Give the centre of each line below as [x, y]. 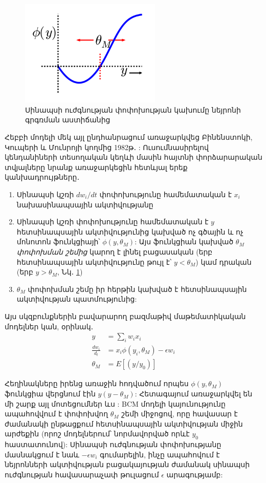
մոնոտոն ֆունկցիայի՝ [58, 241]
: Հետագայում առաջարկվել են [194, 394]
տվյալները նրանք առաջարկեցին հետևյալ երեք [96, 167]
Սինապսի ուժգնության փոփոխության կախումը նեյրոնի [133, 109]
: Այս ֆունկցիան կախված [184, 241]
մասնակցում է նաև [42, 454]
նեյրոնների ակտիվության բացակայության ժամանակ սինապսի [127, 464]
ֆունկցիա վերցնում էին [50, 394]
